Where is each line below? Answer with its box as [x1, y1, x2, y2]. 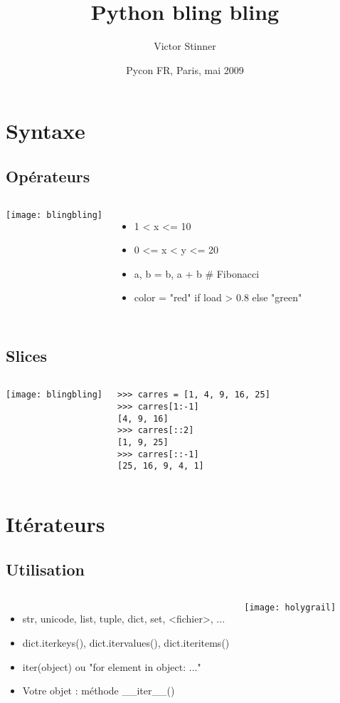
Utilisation [6, 558, 85, 580]
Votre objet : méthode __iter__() [22, 683, 175, 698]
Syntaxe [6, 116, 85, 145]
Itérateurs [6, 509, 105, 538]
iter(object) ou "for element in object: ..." [22, 659, 201, 674]
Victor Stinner [154, 38, 216, 53]
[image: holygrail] [244, 603, 336, 613]
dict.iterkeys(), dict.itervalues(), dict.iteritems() [22, 635, 230, 650]
